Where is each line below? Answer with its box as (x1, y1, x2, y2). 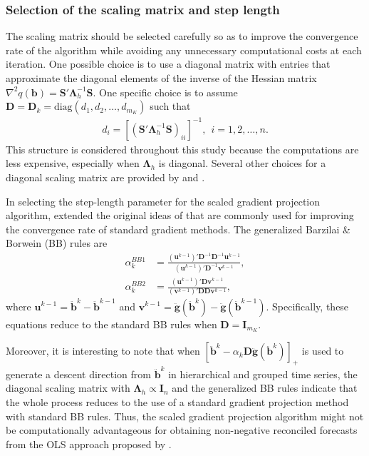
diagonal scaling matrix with (6, 380, 130, 395)
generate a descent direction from (6, 366, 151, 381)
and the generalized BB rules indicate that (172, 380, 358, 395)
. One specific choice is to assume (93, 84, 238, 99)
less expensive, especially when (6, 156, 140, 171)
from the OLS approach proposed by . (6, 436, 172, 451)
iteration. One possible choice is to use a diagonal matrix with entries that (6, 56, 331, 71)
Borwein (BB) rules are (6, 235, 108, 250)
